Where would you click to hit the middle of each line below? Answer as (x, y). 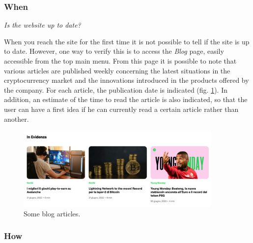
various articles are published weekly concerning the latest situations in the (117, 70)
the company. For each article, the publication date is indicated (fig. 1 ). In (116, 89)
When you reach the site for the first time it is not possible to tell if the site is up (127, 41)
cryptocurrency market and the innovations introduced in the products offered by (126, 80)
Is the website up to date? (42, 25)
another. (16, 119)
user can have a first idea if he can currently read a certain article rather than (121, 109)
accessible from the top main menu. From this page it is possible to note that (120, 61)
